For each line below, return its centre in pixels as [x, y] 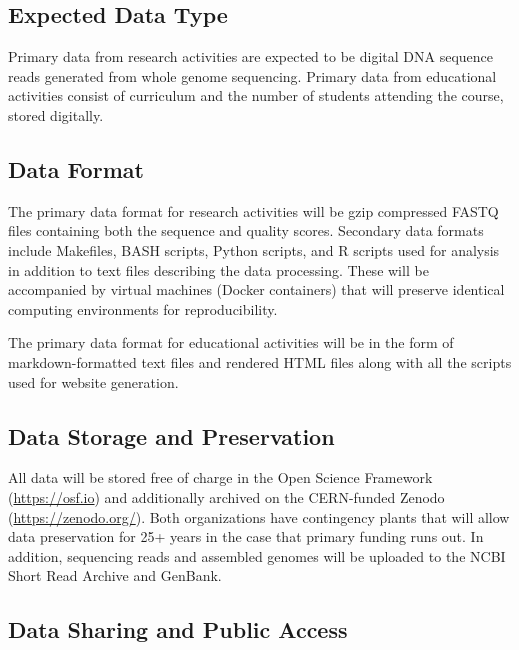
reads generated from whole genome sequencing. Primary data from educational [252, 75]
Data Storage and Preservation [171, 435]
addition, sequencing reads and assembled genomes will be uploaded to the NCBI [257, 555]
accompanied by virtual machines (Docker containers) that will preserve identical [256, 289]
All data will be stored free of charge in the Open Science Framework [220, 477]
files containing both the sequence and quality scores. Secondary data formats [246, 230]
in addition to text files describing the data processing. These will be [218, 269]
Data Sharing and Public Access [178, 629]
